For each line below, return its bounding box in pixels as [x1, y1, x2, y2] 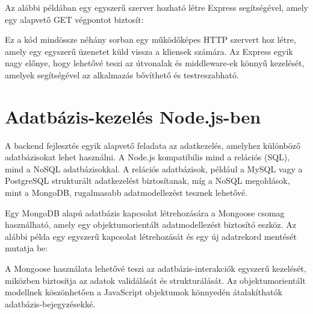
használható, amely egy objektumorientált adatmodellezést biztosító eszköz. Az [5, 218, 297, 231]
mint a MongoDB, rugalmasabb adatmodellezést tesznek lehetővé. [5, 186, 248, 199]
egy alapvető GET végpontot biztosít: [5, 13, 144, 25]
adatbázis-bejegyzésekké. [5, 297, 96, 310]
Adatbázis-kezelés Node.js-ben [5, 104, 261, 128]
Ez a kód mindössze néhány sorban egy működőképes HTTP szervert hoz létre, [5, 33, 296, 46]
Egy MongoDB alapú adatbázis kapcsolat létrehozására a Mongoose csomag [5, 206, 285, 219]
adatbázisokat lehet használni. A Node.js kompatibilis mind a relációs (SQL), [5, 151, 290, 163]
